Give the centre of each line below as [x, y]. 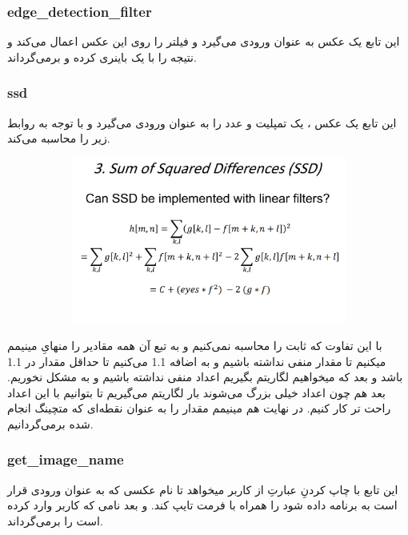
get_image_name [66, 459]
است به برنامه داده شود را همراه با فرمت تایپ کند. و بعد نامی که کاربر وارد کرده [202, 505]
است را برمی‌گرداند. [55, 520]
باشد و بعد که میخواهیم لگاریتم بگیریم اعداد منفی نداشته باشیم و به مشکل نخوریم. [205, 377]
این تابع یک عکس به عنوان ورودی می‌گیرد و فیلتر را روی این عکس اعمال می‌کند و [204, 41]
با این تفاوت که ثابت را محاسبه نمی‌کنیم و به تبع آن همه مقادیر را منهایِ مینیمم [195, 345]
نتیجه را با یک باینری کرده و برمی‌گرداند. [102, 56]
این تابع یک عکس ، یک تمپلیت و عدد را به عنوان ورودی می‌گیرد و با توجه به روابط [202, 122]
